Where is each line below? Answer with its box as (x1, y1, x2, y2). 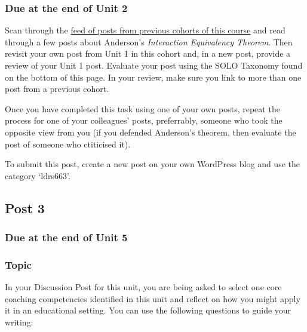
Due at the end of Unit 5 (5, 230, 128, 245)
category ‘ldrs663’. (5, 169, 70, 182)
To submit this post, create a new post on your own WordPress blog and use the (5, 158, 300, 170)
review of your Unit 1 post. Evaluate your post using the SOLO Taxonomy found (5, 59, 303, 71)
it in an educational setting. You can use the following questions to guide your (5, 304, 291, 316)
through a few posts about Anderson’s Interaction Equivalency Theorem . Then (5, 35, 293, 48)
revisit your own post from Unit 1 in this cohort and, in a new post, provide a (5, 47, 291, 60)
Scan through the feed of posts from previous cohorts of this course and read (5, 24, 285, 36)
